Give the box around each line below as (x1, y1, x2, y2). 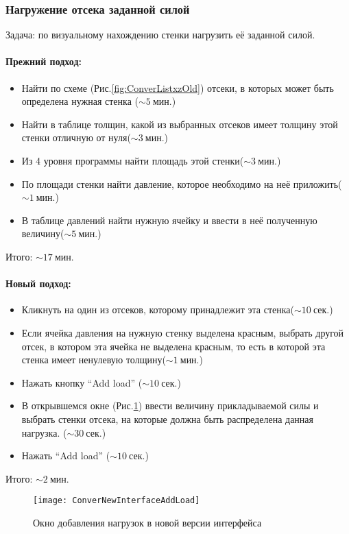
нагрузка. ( (21, 425, 67, 439)
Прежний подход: (5, 54, 82, 69)
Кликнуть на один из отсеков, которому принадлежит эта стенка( (21, 302, 294, 317)
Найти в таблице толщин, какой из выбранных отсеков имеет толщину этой (21, 117, 338, 131)
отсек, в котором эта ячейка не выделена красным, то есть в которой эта (21, 339, 326, 353)
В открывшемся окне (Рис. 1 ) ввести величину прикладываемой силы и (21, 398, 319, 413)
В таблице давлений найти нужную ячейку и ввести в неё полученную (21, 213, 317, 227)
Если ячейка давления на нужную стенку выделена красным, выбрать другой (21, 325, 344, 339)
